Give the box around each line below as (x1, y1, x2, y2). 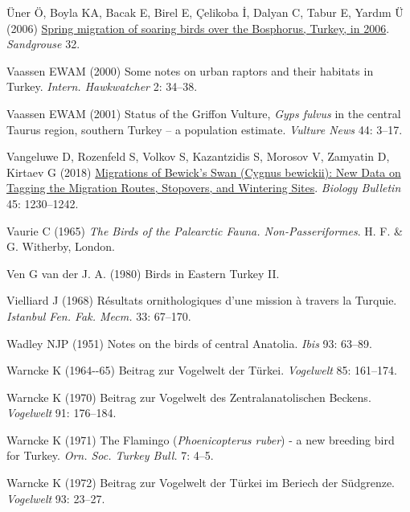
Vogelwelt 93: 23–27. (6, 489, 105, 506)
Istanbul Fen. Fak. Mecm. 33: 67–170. (6, 307, 191, 324)
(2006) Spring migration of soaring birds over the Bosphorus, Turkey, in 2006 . (6, 19, 390, 36)
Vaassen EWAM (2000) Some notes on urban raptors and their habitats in (6, 62, 374, 79)
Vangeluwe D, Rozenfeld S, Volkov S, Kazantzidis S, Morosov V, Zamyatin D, (6, 148, 390, 165)
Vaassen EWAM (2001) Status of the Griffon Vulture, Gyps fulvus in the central (6, 104, 401, 121)
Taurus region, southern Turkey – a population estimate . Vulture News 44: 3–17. (6, 121, 403, 137)
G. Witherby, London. (6, 238, 115, 255)
